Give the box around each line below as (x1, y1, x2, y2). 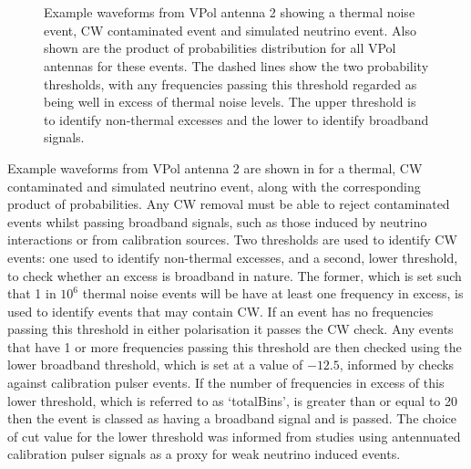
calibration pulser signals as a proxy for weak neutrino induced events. (7, 444, 401, 464)
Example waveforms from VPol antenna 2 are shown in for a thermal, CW (7, 158, 423, 177)
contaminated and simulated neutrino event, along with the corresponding (7, 176, 421, 195)
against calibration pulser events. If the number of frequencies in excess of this (7, 373, 445, 392)
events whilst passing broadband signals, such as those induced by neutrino (7, 212, 427, 231)
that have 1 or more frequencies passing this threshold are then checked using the (7, 337, 462, 356)
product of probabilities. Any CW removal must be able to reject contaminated (7, 194, 450, 214)
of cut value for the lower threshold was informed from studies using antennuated (7, 426, 461, 445)
